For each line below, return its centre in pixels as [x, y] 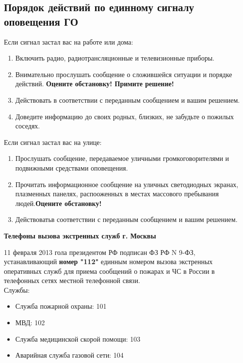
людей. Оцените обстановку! [58, 203]
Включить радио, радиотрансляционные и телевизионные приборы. [115, 58]
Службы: [17, 290]
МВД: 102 [30, 323]
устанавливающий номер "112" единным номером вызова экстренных [108, 261]
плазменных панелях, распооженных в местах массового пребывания [117, 194]
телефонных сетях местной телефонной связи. [72, 280]
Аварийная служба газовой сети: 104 [69, 355]
